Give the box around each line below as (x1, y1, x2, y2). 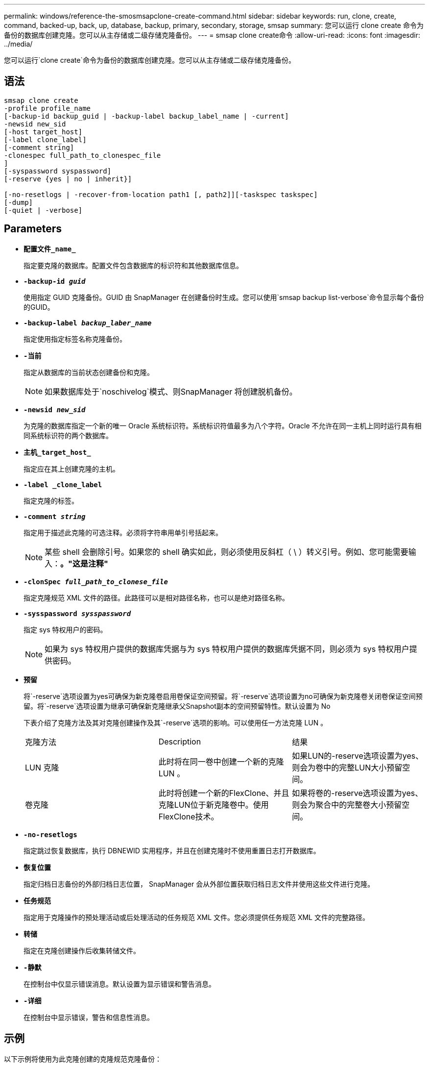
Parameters (4, 223, 62, 235)
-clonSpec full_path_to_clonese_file (24, 577, 168, 586)
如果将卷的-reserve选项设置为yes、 (292, 788, 423, 798)
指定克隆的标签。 (24, 496, 78, 505)
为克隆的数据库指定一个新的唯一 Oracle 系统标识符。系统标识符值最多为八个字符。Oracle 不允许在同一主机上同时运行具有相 (24, 421, 422, 430)
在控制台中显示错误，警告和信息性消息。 (24, 1013, 154, 1021)
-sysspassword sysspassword (24, 609, 131, 618)
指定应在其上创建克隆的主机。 (24, 464, 119, 473)
